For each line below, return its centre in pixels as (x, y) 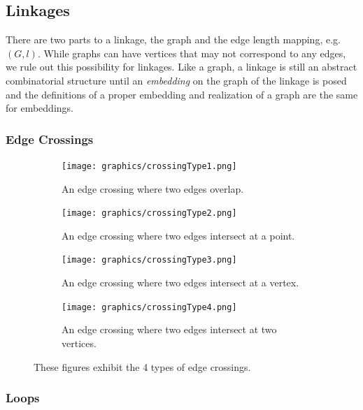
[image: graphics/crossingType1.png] (149, 166)
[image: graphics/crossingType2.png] (149, 213)
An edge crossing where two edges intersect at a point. (178, 235)
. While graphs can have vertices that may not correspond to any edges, (192, 53)
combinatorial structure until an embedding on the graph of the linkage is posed (176, 80)
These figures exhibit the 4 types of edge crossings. (142, 366)
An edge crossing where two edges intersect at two (169, 329)
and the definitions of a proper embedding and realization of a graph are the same (182, 94)
